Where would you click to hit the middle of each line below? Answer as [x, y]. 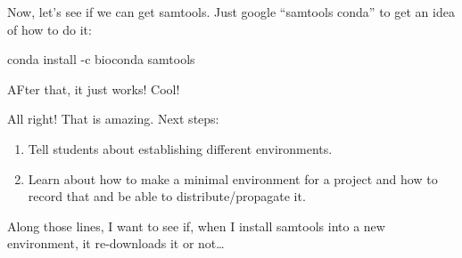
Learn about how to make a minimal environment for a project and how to [233, 178]
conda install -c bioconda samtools [101, 59]
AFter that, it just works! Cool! [94, 89]
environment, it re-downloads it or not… [116, 243]
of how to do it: [49, 29]
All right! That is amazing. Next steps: [113, 119]
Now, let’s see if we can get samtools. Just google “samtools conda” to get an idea [231, 12]
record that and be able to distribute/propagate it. [167, 196]
